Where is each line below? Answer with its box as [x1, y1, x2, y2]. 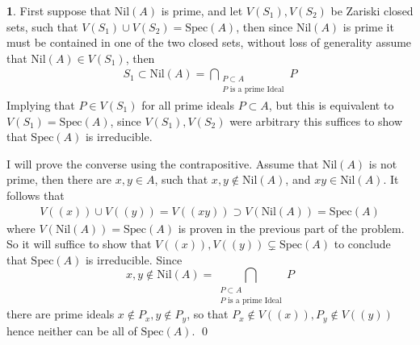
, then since [236, 18, 293, 35]
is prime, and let [161, 2, 243, 19]
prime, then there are [6, 171, 112, 188]
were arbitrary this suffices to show [229, 112, 403, 129]
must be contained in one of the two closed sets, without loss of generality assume [6, 34, 412, 51]
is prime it [342, 18, 394, 35]
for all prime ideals [141, 97, 235, 114]
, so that [187, 306, 229, 322]
